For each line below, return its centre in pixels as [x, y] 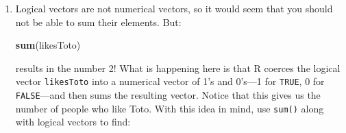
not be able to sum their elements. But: [98, 22]
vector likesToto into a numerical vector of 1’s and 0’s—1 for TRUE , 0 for [170, 81]
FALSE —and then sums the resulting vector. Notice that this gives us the [168, 95]
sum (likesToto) [48, 45]
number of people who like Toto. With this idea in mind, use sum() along [170, 108]
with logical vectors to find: [73, 122]
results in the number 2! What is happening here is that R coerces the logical [178, 68]
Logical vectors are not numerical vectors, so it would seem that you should [174, 8]
